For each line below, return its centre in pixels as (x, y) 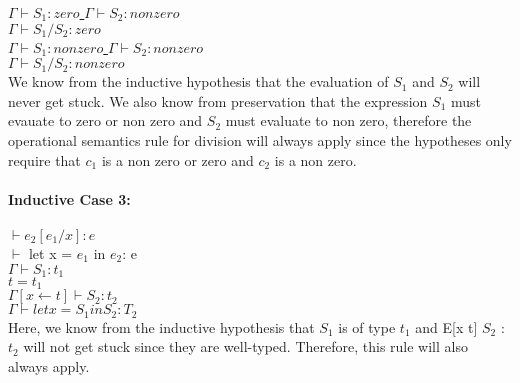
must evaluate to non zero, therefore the (348, 120)
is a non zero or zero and (177, 159)
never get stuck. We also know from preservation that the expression (218, 100)
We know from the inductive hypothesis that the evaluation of (198, 81)
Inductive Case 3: (69, 198)
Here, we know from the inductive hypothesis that (161, 326)
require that (44, 159)
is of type (367, 326)
